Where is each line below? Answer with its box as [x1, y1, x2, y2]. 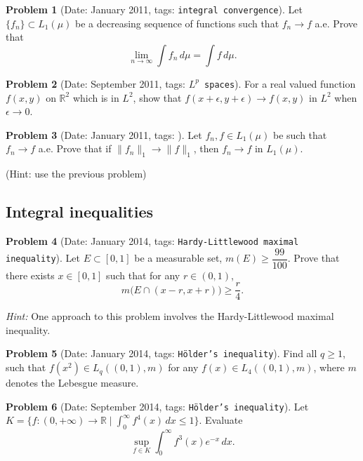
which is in [72, 90, 119, 105]
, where [313, 360, 345, 375]
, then [193, 141, 219, 156]
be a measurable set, [134, 250, 223, 265]
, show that [133, 90, 182, 105]
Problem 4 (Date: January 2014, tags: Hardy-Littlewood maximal [6, 233, 299, 248]
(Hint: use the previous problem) [6, 166, 147, 181]
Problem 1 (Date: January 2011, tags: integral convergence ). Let [6, 2, 303, 16]
